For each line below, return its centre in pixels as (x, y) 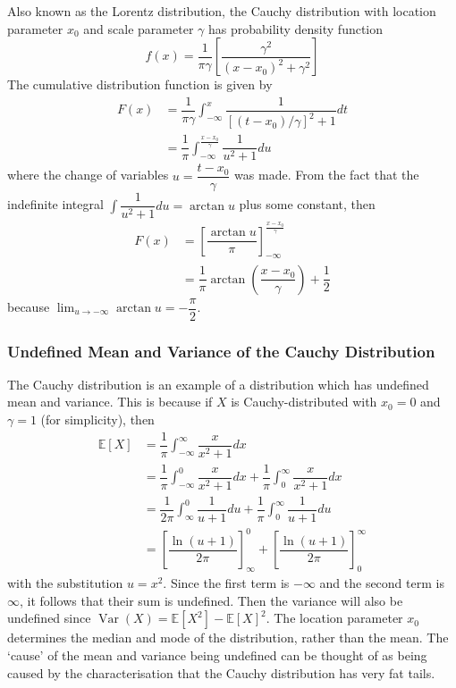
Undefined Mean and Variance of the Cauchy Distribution (221, 351)
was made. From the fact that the (327, 175)
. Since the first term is (226, 583)
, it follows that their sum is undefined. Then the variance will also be (211, 600)
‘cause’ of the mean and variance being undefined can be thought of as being (217, 654)
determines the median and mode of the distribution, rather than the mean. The (228, 638)
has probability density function (296, 28)
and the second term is (382, 583)
